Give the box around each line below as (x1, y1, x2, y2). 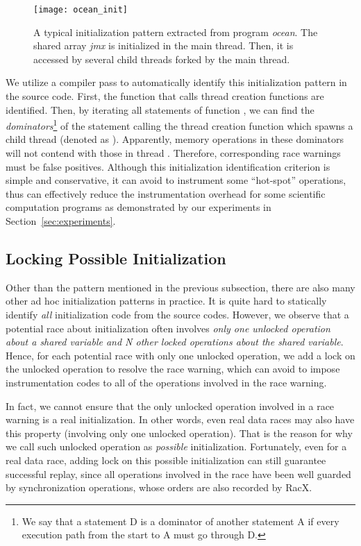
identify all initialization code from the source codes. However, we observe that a (6, 307, 349, 322)
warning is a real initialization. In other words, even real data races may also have (6, 412, 355, 427)
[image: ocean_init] (33, 5, 128, 15)
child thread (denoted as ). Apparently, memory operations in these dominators (6, 132, 344, 146)
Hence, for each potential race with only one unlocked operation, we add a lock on (6, 348, 355, 362)
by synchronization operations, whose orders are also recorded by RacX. (6, 480, 312, 495)
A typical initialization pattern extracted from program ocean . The (33, 24, 318, 39)
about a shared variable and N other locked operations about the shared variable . (6, 334, 344, 349)
